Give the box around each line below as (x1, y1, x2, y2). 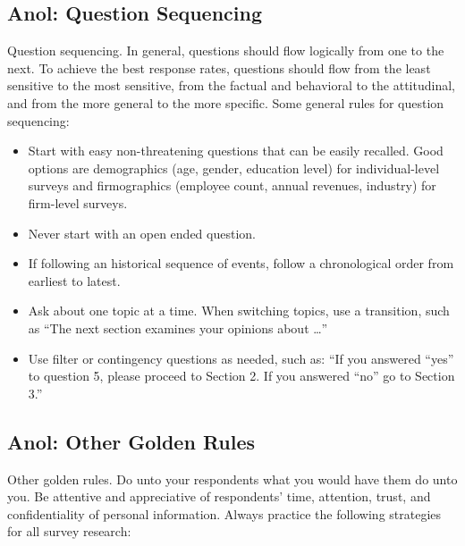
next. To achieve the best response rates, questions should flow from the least (7, 58, 431, 77)
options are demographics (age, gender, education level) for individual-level (28, 158, 440, 177)
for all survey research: (7, 522, 131, 541)
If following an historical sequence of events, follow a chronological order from (28, 254, 454, 273)
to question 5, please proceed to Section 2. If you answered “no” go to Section (28, 366, 455, 385)
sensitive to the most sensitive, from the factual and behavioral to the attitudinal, (7, 76, 455, 95)
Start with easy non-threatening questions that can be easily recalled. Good (28, 141, 444, 160)
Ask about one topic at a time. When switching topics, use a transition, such (28, 301, 450, 320)
